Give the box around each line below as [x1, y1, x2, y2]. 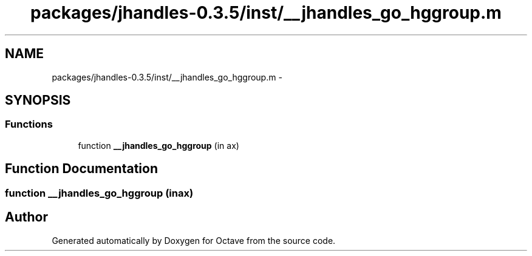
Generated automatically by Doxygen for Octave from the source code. [52, 235, 336, 246]
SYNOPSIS [5, 93, 71, 108]
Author [5, 209, 48, 225]
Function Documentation [5, 161, 158, 177]
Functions [5, 118, 53, 131]
